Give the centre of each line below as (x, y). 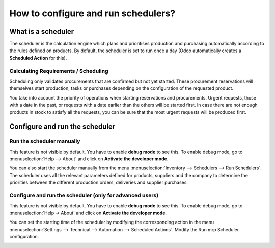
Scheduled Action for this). (38, 58)
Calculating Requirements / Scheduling (59, 71)
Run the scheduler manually (45, 141)
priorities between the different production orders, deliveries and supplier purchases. (99, 182)
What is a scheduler (42, 31)
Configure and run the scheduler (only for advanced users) (84, 195)
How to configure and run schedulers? (92, 13)
